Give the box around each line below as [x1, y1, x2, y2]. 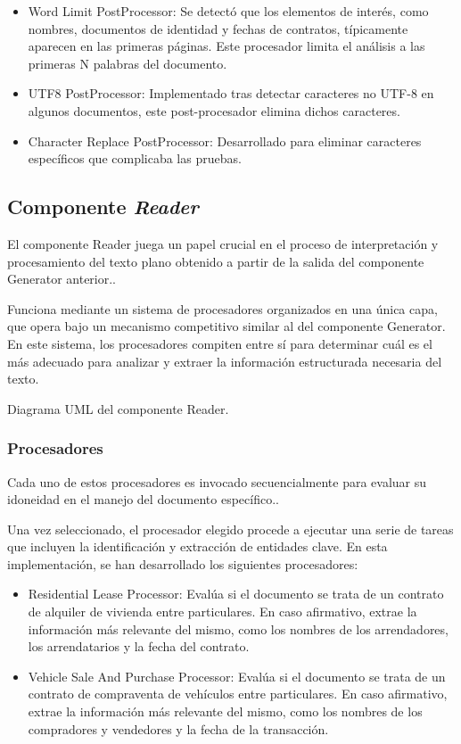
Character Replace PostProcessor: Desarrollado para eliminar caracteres [28, 131, 422, 150]
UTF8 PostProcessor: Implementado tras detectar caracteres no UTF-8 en [28, 84, 434, 103]
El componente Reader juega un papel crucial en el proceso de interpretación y [7, 234, 439, 252]
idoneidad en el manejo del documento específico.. [7, 490, 279, 508]
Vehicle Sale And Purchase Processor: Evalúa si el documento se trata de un [28, 666, 446, 685]
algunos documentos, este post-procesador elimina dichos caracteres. [28, 101, 400, 120]
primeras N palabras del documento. [28, 54, 227, 72]
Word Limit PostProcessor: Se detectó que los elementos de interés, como [28, 2, 429, 20]
